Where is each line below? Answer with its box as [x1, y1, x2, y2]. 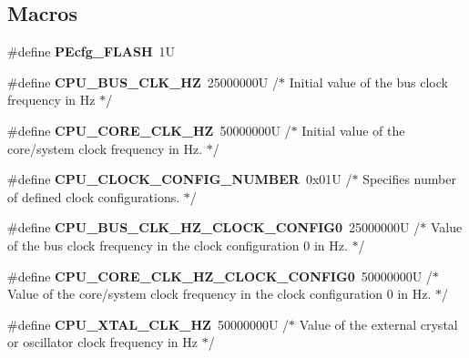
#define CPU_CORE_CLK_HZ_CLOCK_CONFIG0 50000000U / [7, 266, 433, 285]
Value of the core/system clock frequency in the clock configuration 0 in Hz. [7, 284, 432, 303]
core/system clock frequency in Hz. [7, 138, 203, 158]
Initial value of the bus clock [289, 72, 448, 91]
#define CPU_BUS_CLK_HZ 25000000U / [7, 72, 279, 91]
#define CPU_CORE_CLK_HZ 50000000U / [7, 120, 291, 139]
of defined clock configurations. [7, 187, 180, 206]
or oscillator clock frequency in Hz [7, 332, 199, 352]
